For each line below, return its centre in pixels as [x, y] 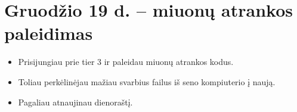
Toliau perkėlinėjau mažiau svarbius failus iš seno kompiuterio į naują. [147, 81]
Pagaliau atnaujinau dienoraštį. [75, 102]
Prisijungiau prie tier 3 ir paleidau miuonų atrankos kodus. [126, 62]
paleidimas [49, 33]
